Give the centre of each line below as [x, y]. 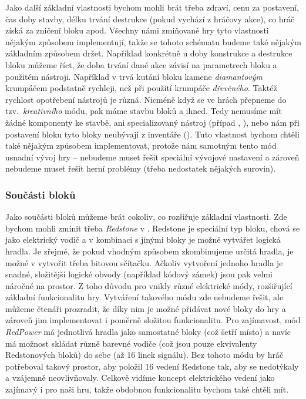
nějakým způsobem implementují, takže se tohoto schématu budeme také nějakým [153, 41]
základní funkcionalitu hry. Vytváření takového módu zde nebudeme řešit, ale [144, 297]
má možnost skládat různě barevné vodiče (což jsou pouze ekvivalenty [131, 343]
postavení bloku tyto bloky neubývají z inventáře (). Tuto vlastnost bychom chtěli [152, 134]
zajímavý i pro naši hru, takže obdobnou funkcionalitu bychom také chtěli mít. [147, 389]
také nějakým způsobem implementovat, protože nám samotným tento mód [141, 145]
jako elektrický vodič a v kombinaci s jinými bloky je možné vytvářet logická [143, 239]
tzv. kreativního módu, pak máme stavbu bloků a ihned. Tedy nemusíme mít [144, 111]
